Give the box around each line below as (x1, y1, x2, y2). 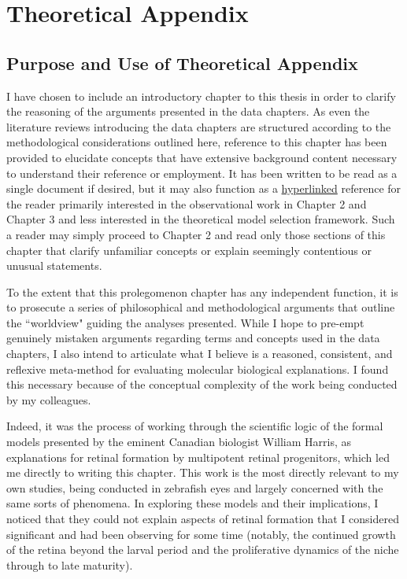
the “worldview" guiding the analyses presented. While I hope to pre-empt (6, 314, 364, 330)
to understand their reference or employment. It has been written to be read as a (6, 164, 398, 181)
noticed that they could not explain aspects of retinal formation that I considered (6, 511, 399, 527)
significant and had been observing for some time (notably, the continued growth (6, 526, 396, 542)
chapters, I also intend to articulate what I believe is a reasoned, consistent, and (6, 345, 393, 362)
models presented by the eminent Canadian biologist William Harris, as (6, 433, 352, 450)
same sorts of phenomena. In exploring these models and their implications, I (6, 495, 379, 511)
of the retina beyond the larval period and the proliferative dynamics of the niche (6, 541, 399, 558)
